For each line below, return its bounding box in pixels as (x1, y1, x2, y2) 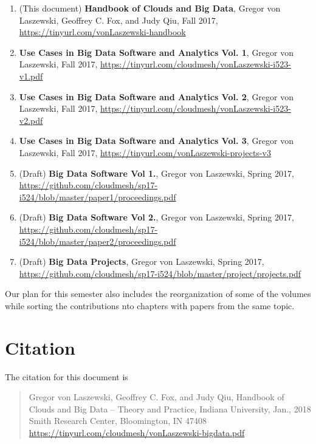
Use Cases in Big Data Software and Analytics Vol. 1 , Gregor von (19, 46, 294, 58)
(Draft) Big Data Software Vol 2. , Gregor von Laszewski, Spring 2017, (19, 211, 294, 224)
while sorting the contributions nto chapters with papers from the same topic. (5, 299, 295, 312)
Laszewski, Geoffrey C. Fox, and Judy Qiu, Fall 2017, (19, 13, 218, 26)
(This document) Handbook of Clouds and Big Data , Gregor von (19, 2, 281, 14)
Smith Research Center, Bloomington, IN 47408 (29, 414, 207, 427)
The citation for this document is (5, 370, 128, 383)
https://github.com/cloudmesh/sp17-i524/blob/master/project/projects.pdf (19, 267, 301, 279)
